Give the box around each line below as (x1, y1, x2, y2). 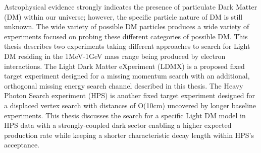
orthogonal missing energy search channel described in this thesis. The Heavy (4, 80, 243, 91)
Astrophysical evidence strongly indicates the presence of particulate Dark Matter (4, 2, 257, 12)
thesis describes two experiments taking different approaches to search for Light (4, 41, 250, 51)
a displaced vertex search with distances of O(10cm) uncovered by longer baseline (4, 100, 256, 110)
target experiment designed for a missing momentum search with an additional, (4, 70, 250, 81)
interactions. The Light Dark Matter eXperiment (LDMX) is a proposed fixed (4, 60, 245, 71)
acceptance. (4, 139, 39, 150)
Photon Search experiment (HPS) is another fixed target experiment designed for (4, 90, 255, 101)
